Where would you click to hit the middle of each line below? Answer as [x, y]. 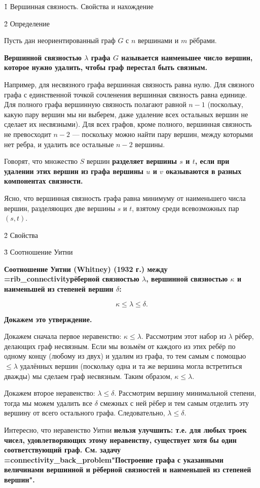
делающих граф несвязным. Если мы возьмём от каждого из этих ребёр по [120, 346]
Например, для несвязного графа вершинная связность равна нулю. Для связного [129, 84]
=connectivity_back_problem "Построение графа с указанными [114, 459]
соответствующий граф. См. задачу [63, 450]
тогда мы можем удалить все [48, 403]
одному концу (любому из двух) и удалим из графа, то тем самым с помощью [125, 356]
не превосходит [28, 134]
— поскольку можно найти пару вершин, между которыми [163, 134]
